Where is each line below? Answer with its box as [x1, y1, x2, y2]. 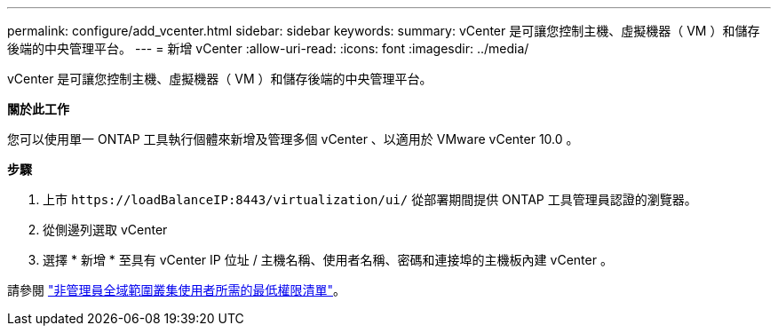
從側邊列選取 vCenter [43, 222, 168, 237]
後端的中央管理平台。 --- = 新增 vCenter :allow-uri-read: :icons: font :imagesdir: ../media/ [7, 41, 529, 56]
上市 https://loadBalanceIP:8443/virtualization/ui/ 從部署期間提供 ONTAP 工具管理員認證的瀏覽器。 [43, 192, 697, 207]
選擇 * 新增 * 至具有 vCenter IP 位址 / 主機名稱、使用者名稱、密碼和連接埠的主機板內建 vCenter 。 [43, 252, 613, 267]
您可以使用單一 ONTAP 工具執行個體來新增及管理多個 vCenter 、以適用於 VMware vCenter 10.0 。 [7, 131, 579, 147]
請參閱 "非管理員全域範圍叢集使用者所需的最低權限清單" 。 [7, 282, 345, 297]
